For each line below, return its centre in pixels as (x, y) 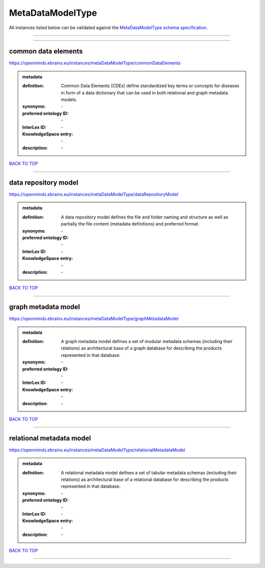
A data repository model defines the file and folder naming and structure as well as (145, 217)
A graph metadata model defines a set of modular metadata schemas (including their (147, 342)
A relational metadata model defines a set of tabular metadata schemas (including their (149, 473)
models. (69, 100)
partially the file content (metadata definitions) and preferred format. (130, 224)
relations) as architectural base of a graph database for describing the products (141, 348)
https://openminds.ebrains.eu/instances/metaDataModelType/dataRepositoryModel (94, 194)
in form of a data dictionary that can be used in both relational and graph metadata (145, 93)
